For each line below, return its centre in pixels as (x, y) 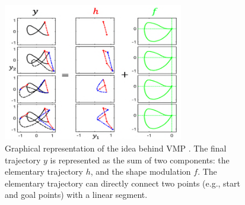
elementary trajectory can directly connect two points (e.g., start (122, 183)
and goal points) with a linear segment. (76, 195)
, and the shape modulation (141, 171)
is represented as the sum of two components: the (140, 160)
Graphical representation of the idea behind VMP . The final (116, 148)
